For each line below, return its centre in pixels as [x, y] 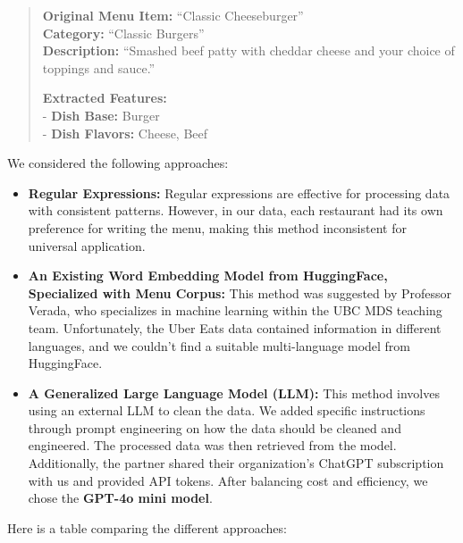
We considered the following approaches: [118, 163]
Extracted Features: [105, 98]
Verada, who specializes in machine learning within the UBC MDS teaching [235, 310]
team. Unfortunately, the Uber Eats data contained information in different [235, 327]
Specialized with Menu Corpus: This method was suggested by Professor [240, 292]
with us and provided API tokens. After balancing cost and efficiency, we [228, 480]
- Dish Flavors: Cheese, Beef [125, 133]
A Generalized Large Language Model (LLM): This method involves [234, 393]
